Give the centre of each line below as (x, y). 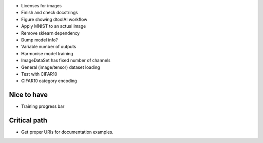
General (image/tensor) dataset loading (61, 67)
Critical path (28, 120)
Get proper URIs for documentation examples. (67, 132)
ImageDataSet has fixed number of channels (66, 61)
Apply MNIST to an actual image (54, 26)
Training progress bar (43, 106)
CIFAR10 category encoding (49, 81)
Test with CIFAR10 (39, 74)
